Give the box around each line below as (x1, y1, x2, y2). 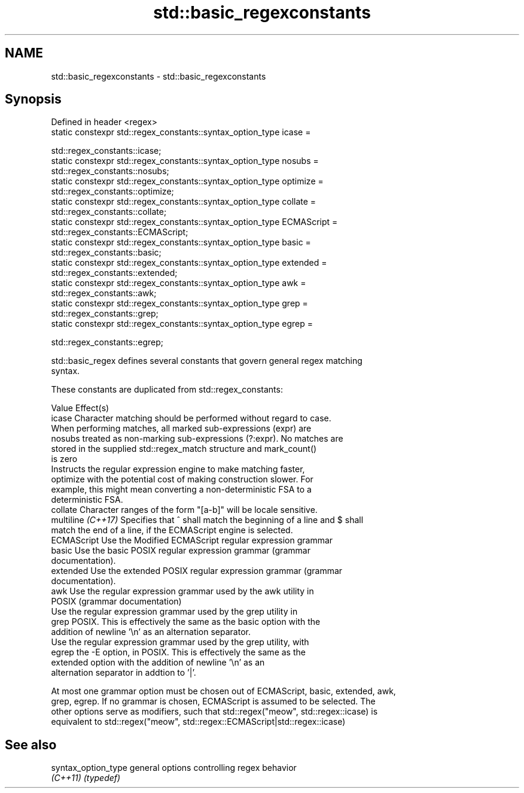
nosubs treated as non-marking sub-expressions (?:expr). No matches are (51, 433, 343, 444)
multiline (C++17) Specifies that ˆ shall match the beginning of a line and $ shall (51, 515, 364, 525)
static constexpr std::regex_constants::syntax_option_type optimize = (51, 176, 324, 187)
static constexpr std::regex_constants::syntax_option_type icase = (51, 127, 311, 138)
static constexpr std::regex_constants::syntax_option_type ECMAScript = (51, 217, 338, 227)
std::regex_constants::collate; (51, 206, 167, 217)
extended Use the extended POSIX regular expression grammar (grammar (51, 566, 343, 576)
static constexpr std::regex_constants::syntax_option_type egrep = (51, 318, 313, 329)
